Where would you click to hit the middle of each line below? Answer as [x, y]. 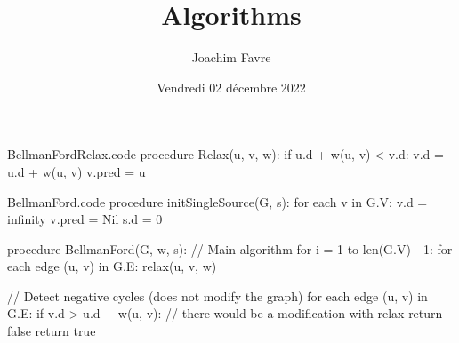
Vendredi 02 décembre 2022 [231, 87]
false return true [52, 331]
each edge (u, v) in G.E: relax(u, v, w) [112, 266]
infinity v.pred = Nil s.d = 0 [85, 219]
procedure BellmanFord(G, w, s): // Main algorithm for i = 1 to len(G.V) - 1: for [230, 248]
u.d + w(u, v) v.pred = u [76, 171]
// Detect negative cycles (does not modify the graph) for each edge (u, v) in [217, 295]
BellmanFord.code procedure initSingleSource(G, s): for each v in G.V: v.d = [217, 201]
